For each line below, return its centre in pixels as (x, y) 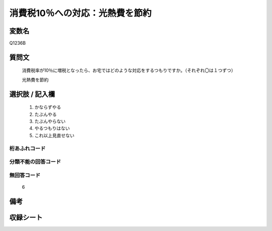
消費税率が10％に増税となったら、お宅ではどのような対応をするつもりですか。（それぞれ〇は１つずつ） (129, 70)
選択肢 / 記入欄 (32, 94)
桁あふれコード (27, 148)
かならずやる (48, 107)
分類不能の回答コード (35, 162)
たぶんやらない (50, 121)
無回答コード (25, 175)
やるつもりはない (52, 128)
